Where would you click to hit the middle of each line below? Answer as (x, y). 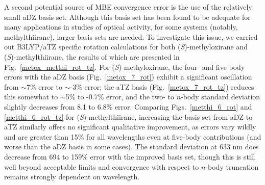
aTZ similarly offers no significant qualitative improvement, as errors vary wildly (130, 127)
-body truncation (232, 166)
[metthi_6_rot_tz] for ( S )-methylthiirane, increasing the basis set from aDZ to (128, 116)
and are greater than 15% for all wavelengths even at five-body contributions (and (133, 136)
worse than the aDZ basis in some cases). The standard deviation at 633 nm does (131, 147)
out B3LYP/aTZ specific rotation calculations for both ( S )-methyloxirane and (126, 47)
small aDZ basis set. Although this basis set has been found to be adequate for (127, 17)
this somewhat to (31, 97)
